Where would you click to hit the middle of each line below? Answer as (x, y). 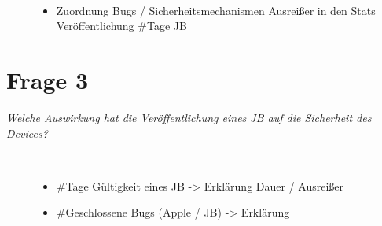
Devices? (27, 133)
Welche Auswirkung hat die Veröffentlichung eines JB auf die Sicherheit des (189, 117)
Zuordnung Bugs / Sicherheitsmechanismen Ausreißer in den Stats (216, 10)
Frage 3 (48, 79)
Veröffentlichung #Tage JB (121, 26)
